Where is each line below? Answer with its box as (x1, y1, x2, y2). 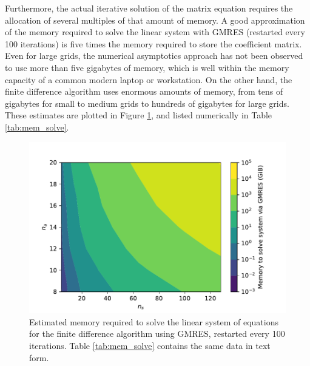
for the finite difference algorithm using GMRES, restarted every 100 (29, 327, 285, 340)
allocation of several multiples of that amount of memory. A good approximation (5, 13, 305, 26)
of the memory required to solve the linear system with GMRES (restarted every (5, 25, 305, 38)
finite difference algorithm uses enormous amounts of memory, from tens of (5, 85, 283, 98)
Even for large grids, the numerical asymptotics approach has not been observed (5, 49, 303, 62)
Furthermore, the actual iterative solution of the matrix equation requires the (5, 2, 293, 14)
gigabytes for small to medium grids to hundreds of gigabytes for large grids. (5, 97, 289, 109)
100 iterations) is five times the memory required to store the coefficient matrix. (5, 37, 302, 50)
